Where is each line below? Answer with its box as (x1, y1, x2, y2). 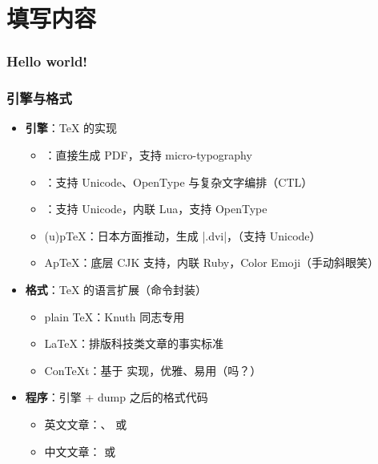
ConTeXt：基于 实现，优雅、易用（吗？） (44, 361, 262, 378)
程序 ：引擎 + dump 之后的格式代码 (25, 389, 208, 405)
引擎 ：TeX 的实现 (25, 119, 118, 136)
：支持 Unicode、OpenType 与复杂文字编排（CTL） (44, 173, 313, 190)
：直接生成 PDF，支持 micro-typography (44, 147, 252, 163)
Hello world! (6, 51, 88, 71)
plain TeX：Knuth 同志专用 (44, 308, 185, 325)
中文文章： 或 (44, 442, 116, 459)
